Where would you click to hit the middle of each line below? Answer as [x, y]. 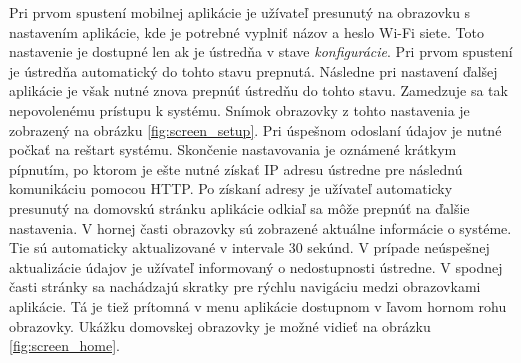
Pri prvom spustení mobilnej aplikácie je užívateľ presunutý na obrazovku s [240, 12]
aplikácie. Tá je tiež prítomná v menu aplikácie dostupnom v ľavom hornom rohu [258, 305]
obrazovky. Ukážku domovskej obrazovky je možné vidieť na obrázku [220, 325]
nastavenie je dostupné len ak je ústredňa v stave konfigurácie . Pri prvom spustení [261, 51]
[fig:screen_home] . [64, 345]
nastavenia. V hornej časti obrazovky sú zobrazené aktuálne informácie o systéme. [260, 227]
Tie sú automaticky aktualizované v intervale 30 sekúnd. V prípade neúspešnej [249, 247]
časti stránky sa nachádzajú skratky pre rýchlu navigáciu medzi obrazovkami [245, 286]
